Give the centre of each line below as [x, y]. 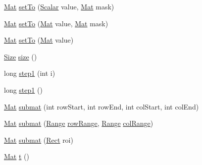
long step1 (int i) [30, 73]
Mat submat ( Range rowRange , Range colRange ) [79, 123]
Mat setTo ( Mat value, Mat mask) [56, 23]
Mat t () [17, 156]
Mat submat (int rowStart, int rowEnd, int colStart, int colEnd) [101, 106]
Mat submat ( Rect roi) [39, 139]
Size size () [21, 56]
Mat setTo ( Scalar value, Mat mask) [59, 6]
